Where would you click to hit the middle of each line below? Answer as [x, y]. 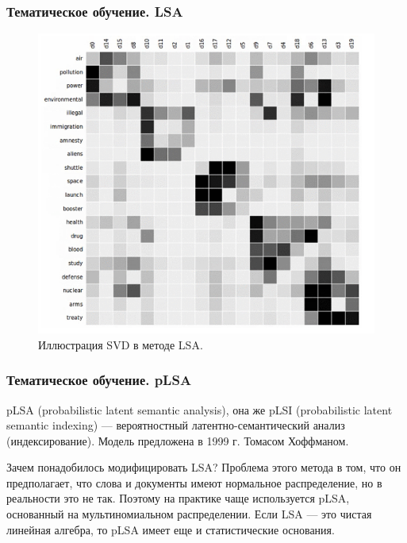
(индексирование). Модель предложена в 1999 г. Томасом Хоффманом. [178, 440]
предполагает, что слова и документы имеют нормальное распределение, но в [194, 482]
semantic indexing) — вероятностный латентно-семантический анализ [176, 425]
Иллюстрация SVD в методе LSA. [121, 344]
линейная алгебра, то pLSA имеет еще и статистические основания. [171, 529]
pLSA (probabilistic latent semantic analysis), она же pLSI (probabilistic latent [200, 409]
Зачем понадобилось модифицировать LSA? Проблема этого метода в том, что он [204, 467]
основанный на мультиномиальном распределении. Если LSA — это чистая [189, 514]
